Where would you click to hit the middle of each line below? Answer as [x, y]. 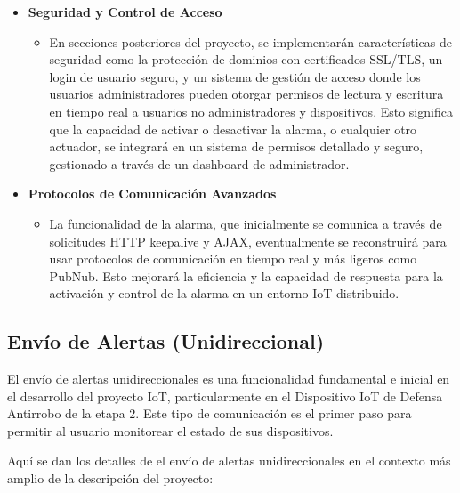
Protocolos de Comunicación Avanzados [152, 194]
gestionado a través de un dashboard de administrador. [199, 163]
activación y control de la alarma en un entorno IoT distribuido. [224, 293]
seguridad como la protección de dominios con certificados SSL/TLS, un [246, 59]
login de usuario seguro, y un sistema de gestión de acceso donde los [235, 76]
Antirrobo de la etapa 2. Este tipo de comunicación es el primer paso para [210, 413]
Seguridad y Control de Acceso [125, 12]
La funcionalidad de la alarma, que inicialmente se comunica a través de [246, 223]
